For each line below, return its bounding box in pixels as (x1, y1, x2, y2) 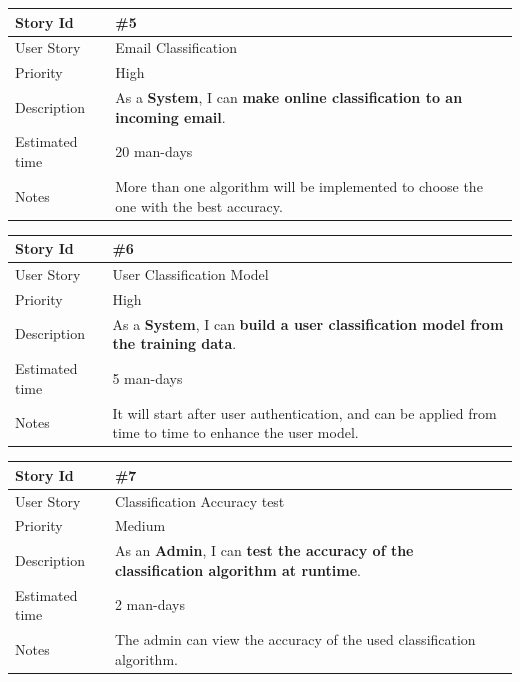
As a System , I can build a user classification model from (112, 313, 504, 334)
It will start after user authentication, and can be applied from (112, 402, 497, 423)
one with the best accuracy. (115, 195, 283, 216)
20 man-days (115, 141, 193, 162)
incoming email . (115, 106, 226, 127)
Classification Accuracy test (114, 490, 285, 511)
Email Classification (115, 37, 237, 58)
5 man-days (112, 367, 183, 388)
